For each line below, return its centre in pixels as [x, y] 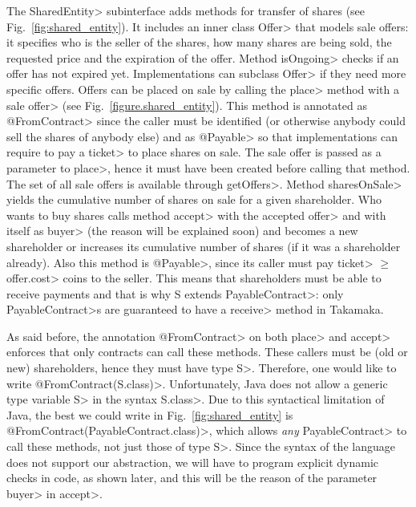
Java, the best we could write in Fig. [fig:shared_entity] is [150, 414]
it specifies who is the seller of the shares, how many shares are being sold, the [199, 42]
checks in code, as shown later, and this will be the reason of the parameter [192, 478]
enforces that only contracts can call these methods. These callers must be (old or [207, 352]
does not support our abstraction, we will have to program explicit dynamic [193, 462]
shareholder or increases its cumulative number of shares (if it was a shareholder [204, 246]
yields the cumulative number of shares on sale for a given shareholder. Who [194, 199]
